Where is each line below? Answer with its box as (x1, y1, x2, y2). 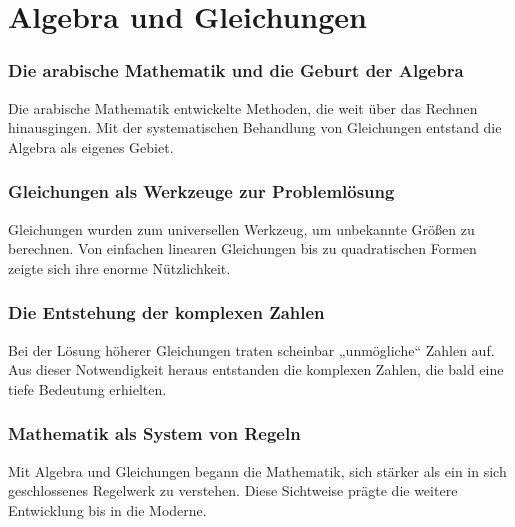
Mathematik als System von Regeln (8, 421, 301, 446)
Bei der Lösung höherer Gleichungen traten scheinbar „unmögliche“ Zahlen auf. (8, 339, 495, 360)
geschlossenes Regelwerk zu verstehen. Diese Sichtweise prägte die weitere (8, 480, 458, 501)
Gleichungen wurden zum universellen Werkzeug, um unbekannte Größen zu (8, 218, 475, 239)
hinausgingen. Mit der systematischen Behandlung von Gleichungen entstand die (8, 117, 502, 138)
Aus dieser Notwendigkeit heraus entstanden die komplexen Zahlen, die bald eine (8, 359, 504, 380)
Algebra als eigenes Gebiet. (8, 136, 174, 157)
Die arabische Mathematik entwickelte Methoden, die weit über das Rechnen (8, 97, 478, 118)
